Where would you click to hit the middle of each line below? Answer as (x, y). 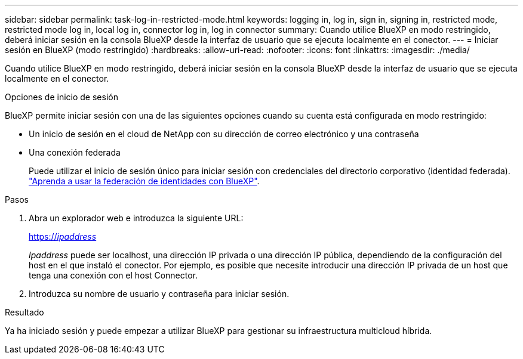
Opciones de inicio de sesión (61, 97)
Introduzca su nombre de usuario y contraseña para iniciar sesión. (159, 294)
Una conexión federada (75, 152)
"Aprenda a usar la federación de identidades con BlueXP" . (144, 181)
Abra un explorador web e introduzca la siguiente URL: (136, 218)
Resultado (24, 312)
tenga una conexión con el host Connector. (113, 275)
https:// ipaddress (63, 236)
